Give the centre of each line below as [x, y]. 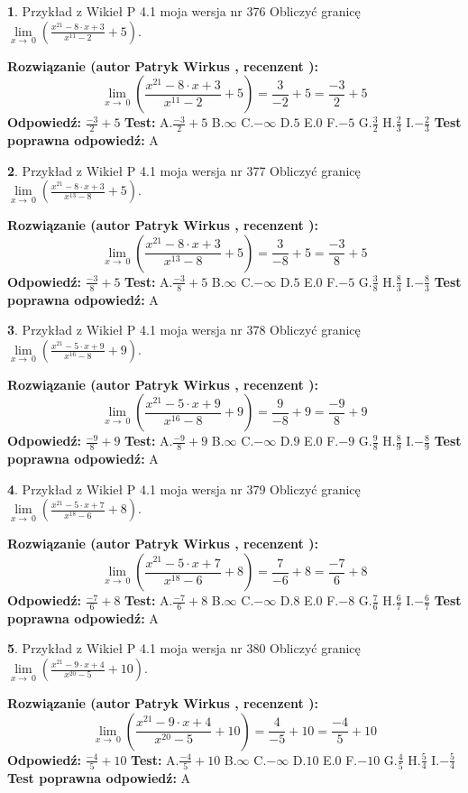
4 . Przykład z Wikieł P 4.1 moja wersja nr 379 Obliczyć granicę [184, 489]
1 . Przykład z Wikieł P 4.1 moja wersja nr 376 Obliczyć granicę [184, 11]
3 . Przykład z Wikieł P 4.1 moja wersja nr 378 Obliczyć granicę [184, 330]
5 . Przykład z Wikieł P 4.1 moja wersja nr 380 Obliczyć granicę [184, 648]
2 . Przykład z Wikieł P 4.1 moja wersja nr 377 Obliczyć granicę [184, 170]
